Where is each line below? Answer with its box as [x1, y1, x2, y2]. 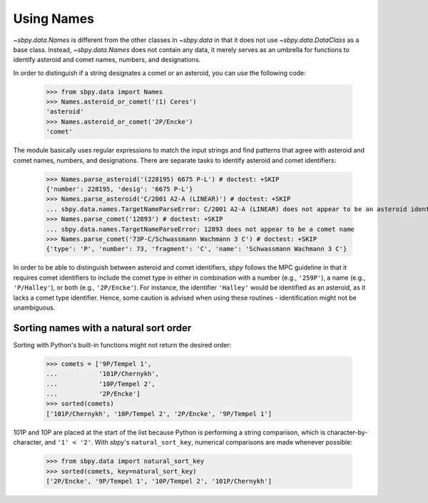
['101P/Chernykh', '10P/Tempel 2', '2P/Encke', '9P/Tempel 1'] [46, 410, 272, 417]
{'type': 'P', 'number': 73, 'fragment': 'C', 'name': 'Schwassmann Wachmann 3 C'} [46, 245, 347, 253]
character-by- [327, 428, 368, 437]
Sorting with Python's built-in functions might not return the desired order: [13, 340, 232, 349]
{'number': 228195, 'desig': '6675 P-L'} [46, 186, 193, 193]
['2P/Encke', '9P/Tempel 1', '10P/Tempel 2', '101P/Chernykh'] [46, 477, 272, 485]
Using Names [13, 11, 95, 26]
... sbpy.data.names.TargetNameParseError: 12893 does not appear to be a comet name [46, 225, 355, 233]
